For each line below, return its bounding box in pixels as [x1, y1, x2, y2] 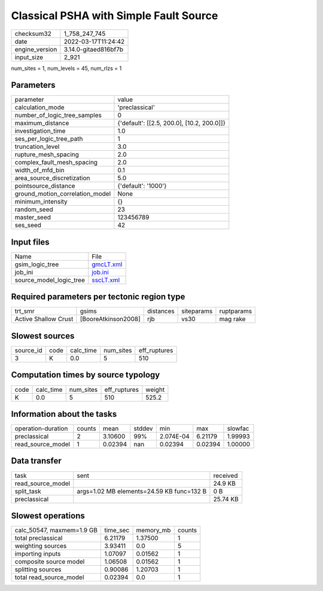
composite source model [14, 558, 85, 566]
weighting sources [14, 542, 67, 550]
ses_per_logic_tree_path [14, 135, 83, 143]
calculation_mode [14, 103, 65, 112]
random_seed [14, 205, 53, 214]
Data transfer [11, 456, 62, 466]
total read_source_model [14, 573, 84, 581]
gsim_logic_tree [14, 260, 59, 269]
